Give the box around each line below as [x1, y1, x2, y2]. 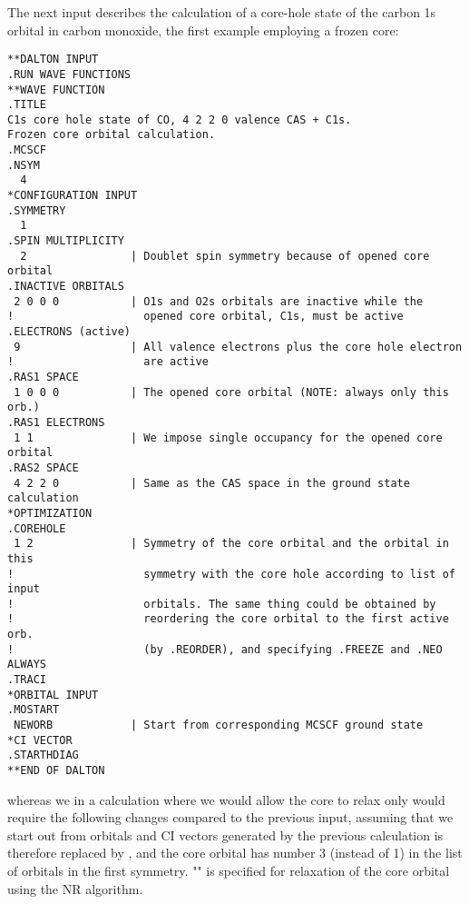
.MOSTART [7, 703, 60, 717]
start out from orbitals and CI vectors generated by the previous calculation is [7, 825, 444, 844]
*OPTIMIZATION [7, 506, 93, 520]
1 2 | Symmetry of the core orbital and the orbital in [14, 537, 449, 551]
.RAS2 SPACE [7, 461, 79, 474]
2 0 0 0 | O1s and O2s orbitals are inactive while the [14, 294, 424, 308]
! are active [7, 355, 209, 369]
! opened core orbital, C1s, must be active [7, 310, 404, 323]
